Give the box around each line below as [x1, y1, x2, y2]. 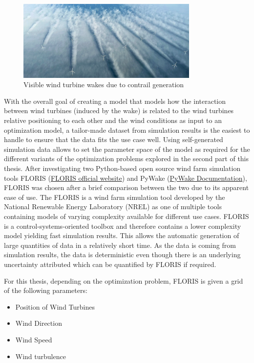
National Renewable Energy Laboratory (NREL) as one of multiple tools [4, 201, 222, 212]
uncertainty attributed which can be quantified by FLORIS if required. [4, 259, 216, 269]
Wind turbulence [15, 351, 66, 361]
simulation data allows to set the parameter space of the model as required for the [4, 144, 250, 154]
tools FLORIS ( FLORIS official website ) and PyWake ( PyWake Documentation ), [4, 172, 247, 183]
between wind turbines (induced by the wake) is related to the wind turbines [4, 105, 234, 116]
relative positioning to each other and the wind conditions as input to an [4, 115, 222, 125]
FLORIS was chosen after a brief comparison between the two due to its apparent [4, 182, 249, 193]
